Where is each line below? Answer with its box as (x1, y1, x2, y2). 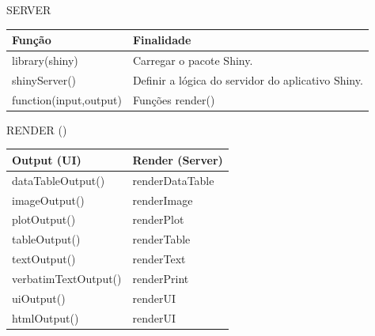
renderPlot (132, 211, 184, 228)
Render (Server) (132, 151, 223, 168)
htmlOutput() (12, 309, 79, 326)
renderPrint (132, 270, 189, 286)
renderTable (132, 231, 191, 247)
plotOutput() (12, 211, 76, 228)
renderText (132, 251, 186, 267)
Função (12, 32, 51, 48)
